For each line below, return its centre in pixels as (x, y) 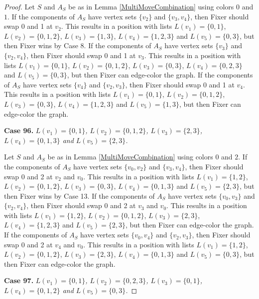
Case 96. (19, 130)
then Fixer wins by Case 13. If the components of (79, 195)
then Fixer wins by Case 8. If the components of (78, 45)
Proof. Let (19, 6)
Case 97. (19, 280)
